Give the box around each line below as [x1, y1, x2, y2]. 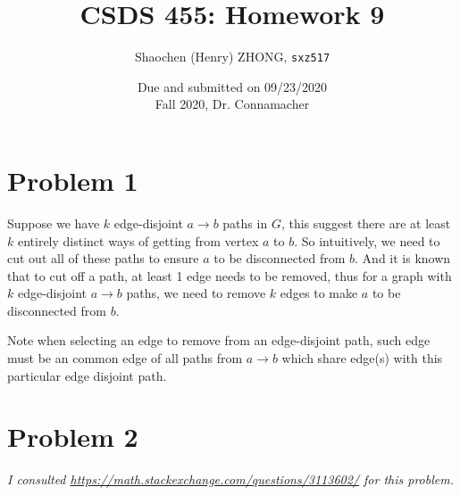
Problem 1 [7, 161, 138, 198]
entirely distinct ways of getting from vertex [17, 231, 259, 250]
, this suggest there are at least [280, 213, 451, 232]
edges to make [280, 284, 358, 302]
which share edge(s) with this [281, 349, 443, 367]
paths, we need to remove [126, 284, 266, 302]
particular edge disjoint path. [7, 366, 167, 384]
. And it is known [355, 249, 451, 268]
